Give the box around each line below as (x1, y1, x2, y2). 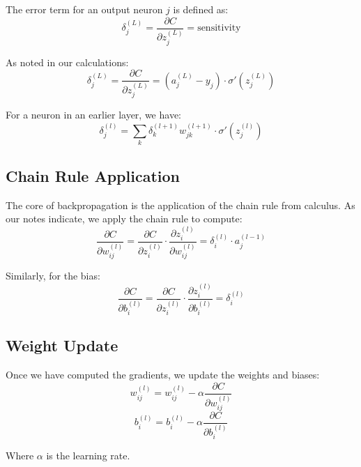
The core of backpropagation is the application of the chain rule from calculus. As (6, 197, 355, 212)
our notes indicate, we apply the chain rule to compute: (6, 211, 243, 226)
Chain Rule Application (6, 164, 180, 186)
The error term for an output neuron (6, 2, 163, 16)
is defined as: (173, 2, 229, 16)
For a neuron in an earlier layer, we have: (6, 107, 181, 122)
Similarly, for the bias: (6, 268, 100, 283)
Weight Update (6, 335, 118, 356)
